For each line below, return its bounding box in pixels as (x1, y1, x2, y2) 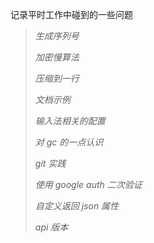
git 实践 (34, 158, 67, 169)
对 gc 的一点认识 (34, 136, 104, 148)
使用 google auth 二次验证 (34, 179, 143, 190)
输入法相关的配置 (34, 115, 106, 127)
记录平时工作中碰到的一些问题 (10, 9, 133, 20)
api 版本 (34, 221, 69, 233)
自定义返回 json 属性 (34, 200, 120, 212)
